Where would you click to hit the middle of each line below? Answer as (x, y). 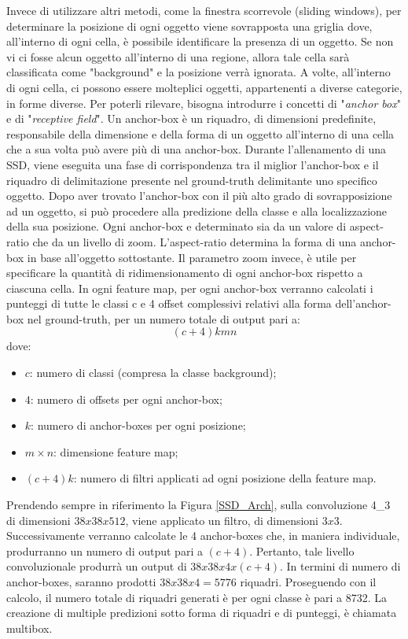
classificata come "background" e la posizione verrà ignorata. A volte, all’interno (198, 72)
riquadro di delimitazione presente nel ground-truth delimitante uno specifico (192, 180)
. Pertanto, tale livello (302, 550)
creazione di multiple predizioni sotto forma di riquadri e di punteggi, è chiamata (202, 613)
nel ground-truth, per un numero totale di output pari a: (164, 318)
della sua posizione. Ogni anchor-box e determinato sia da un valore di (176, 226)
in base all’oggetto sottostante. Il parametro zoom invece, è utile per (192, 257)
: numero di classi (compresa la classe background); (153, 373)
